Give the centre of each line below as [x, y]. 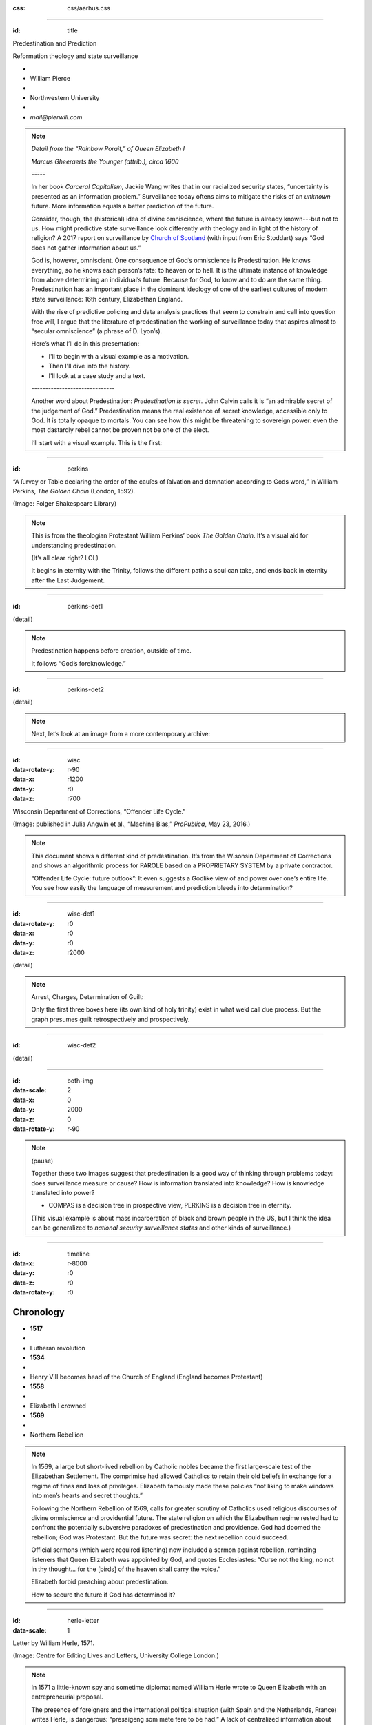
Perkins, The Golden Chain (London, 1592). [74, 491]
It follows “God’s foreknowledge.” [79, 663]
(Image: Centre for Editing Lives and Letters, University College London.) [116, 1655]
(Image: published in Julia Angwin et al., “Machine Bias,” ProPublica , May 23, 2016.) [132, 824]
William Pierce [50, 78]
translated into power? [63, 1192]
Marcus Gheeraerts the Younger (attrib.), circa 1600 [105, 161]
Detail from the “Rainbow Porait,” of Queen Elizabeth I [108, 149]
